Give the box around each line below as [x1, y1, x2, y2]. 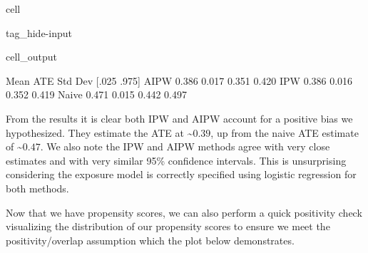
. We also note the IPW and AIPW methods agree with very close [40, 139, 330, 154]
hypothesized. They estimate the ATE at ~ [6, 125, 193, 140]
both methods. [6, 180, 69, 195]
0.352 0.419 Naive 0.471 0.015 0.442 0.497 [6, 87, 187, 102]
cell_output [6, 49, 57, 64]
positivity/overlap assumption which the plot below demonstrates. [6, 232, 295, 247]
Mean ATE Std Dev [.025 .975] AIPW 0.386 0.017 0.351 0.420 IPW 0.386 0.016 [6, 73, 353, 88]
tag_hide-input [6, 25, 72, 40]
